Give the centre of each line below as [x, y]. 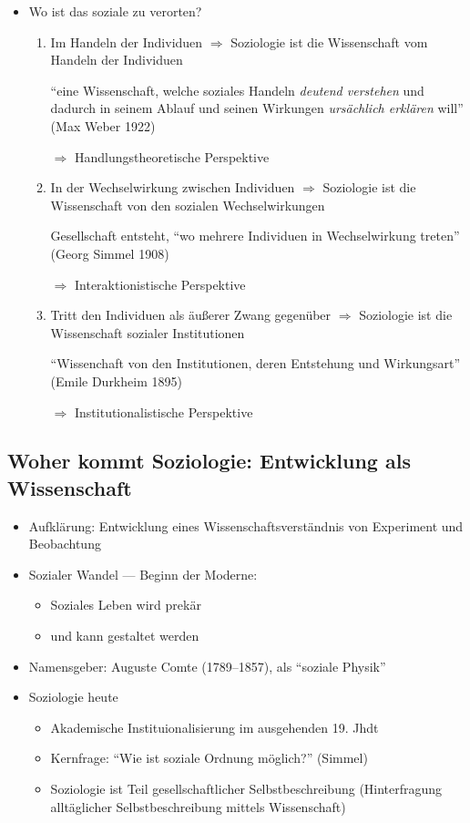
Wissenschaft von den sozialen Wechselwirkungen [188, 205]
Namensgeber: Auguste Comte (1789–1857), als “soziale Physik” [207, 666]
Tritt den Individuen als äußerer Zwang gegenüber [191, 315]
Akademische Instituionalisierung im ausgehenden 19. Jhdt [215, 727]
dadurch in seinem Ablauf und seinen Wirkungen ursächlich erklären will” [257, 108]
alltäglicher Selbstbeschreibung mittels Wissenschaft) [198, 806]
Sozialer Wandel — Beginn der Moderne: [143, 574]
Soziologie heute [73, 697]
